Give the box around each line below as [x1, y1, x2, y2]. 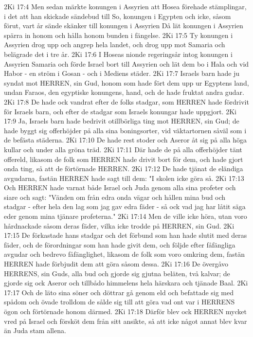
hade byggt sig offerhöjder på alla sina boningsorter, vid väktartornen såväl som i [4, 125, 247, 135]
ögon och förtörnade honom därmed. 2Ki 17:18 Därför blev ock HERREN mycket [4, 306, 247, 316]
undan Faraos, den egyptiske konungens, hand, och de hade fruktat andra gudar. [4, 87, 244, 97]
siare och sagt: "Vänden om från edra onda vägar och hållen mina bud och [4, 192, 226, 202]
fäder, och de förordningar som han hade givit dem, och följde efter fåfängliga [4, 239, 235, 249]
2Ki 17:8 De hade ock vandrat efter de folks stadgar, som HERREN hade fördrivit [4, 96, 249, 106]
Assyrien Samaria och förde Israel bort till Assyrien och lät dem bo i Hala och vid [4, 58, 249, 69]
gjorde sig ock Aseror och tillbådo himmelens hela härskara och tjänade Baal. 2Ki [4, 278, 248, 288]
